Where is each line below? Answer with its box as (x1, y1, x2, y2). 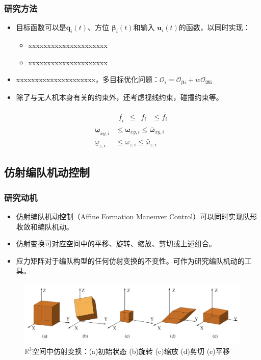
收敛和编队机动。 (16, 221, 73, 232)
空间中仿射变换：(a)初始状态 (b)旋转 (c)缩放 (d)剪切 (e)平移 (32, 346, 230, 356)
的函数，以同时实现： (178, 22, 250, 33)
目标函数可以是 (16, 22, 66, 33)
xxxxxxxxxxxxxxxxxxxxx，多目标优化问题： (16, 74, 160, 85)
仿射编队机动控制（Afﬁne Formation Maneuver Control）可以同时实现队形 (16, 211, 257, 222)
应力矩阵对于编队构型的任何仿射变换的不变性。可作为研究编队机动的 (16, 255, 245, 266)
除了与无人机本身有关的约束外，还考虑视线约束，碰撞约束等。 (16, 91, 223, 102)
